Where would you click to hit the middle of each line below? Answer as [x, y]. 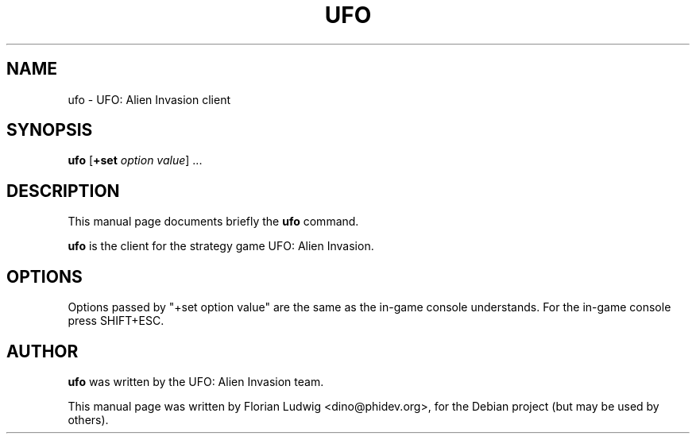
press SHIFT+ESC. [116, 321]
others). [88, 419]
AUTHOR [43, 351]
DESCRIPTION [63, 191]
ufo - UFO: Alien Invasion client [149, 99]
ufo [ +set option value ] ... [135, 160]
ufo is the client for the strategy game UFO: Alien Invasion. [221, 246]
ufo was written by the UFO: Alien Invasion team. [196, 381]
